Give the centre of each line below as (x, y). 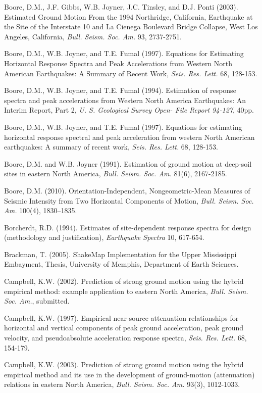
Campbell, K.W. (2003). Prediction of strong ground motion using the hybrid (124, 364)
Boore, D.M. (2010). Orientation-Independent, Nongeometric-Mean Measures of (127, 190)
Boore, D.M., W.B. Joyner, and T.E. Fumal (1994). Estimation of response (120, 90)
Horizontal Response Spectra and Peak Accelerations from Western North (118, 63)
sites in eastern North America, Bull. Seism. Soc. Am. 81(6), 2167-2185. (116, 174)
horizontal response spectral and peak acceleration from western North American (129, 137)
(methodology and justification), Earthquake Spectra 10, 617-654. (104, 237)
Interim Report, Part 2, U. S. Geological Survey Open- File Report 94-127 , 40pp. (129, 110)
